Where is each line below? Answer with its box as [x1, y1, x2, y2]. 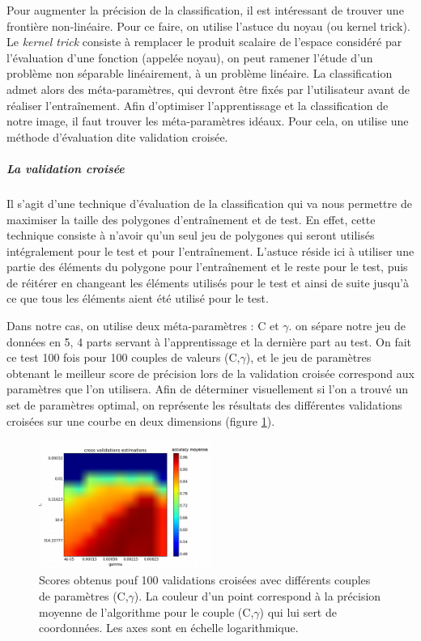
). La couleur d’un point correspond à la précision [134, 588, 381, 605]
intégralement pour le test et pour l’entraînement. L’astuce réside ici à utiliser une [6, 242, 415, 259]
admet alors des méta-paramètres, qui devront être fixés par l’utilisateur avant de [6, 80, 410, 97]
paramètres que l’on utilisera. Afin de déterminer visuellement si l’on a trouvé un [6, 380, 408, 397]
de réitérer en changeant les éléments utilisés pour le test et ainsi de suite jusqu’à [6, 274, 409, 291]
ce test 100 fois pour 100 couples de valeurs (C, [6, 349, 240, 366]
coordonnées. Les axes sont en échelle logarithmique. [39, 619, 299, 636]
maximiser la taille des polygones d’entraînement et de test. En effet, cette [6, 210, 376, 227]
